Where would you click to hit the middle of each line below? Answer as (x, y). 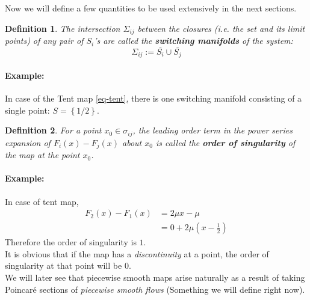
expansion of (28, 142)
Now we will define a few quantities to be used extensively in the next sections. (151, 8)
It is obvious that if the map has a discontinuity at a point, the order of (137, 253)
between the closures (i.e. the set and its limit (221, 28)
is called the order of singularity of (225, 142)
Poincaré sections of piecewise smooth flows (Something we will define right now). (155, 289)
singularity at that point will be (64, 265)
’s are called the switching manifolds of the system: (194, 41)
